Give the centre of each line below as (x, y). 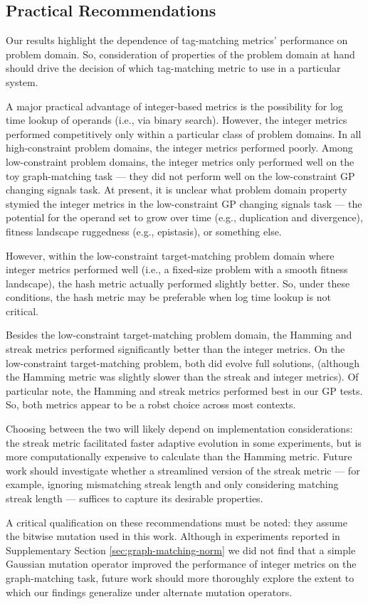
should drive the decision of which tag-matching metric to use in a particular (173, 68)
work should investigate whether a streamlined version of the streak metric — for (183, 470)
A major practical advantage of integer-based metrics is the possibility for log (174, 106)
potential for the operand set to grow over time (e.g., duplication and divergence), (184, 217)
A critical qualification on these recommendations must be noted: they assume (177, 522)
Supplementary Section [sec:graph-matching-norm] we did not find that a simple (181, 550)
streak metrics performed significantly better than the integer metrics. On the (175, 349)
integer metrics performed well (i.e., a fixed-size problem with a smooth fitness (177, 269)
